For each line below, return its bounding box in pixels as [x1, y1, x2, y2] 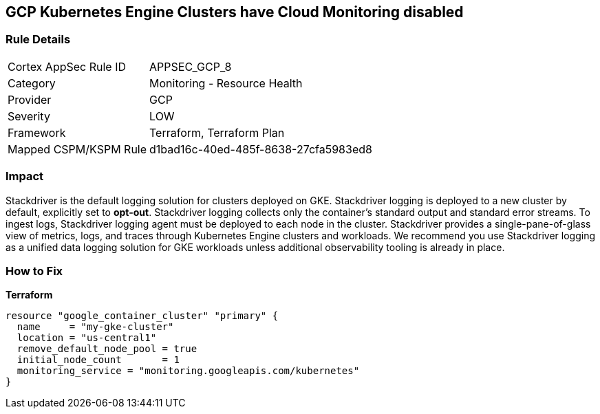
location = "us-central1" [17, 332, 157, 344]
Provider [8, 92, 52, 107]
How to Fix [6, 263, 63, 278]
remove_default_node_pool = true [17, 343, 197, 355]
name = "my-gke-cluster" [17, 321, 174, 333]
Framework [8, 125, 66, 140]
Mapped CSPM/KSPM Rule [8, 142, 147, 156]
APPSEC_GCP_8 [149, 59, 232, 74]
